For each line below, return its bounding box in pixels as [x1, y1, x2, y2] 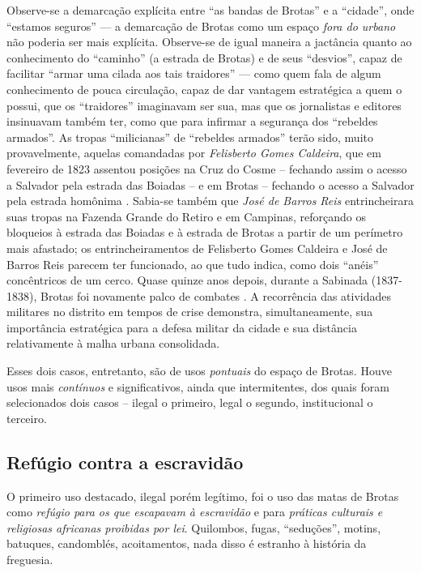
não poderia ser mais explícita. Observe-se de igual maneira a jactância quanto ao [6, 33, 412, 50]
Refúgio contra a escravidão [6, 449, 244, 474]
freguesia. [6, 551, 53, 568]
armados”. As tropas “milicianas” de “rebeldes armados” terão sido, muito [6, 128, 373, 145]
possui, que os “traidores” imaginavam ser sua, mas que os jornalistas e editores [6, 96, 402, 113]
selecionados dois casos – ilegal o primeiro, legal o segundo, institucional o [6, 394, 373, 411]
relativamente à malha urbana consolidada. [6, 335, 220, 352]
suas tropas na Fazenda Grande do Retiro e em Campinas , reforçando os [6, 207, 367, 224]
